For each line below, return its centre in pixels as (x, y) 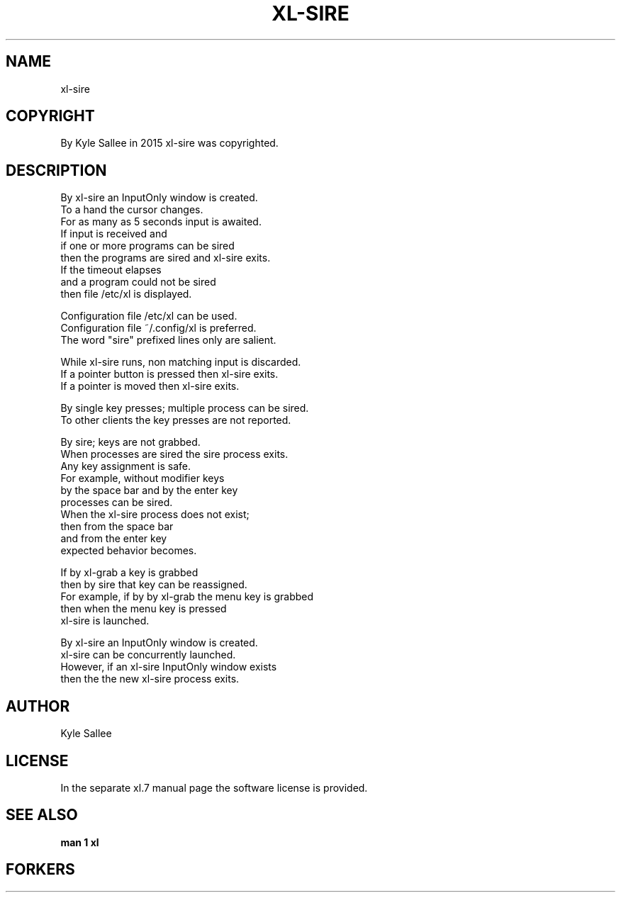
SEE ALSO (42, 815)
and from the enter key (114, 539)
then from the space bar (117, 527)
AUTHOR (38, 706)
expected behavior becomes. (129, 551)
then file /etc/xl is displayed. (126, 294)
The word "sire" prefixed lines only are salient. (168, 340)
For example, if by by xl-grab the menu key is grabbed (187, 597)
